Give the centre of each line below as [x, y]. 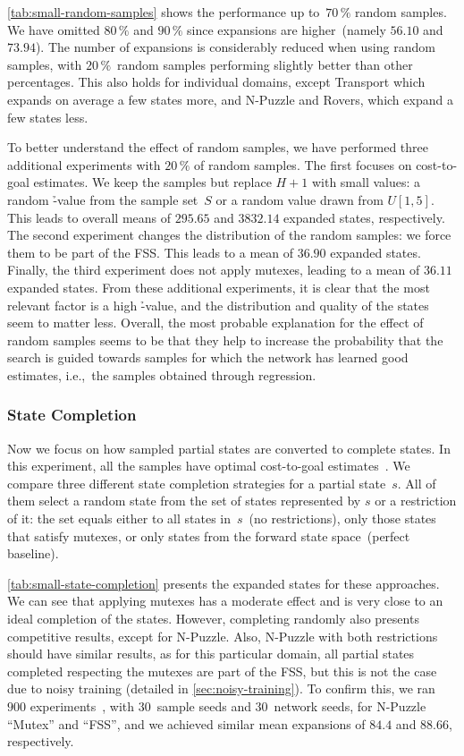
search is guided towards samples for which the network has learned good [208, 357]
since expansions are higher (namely [287, 29]
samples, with [45, 64]
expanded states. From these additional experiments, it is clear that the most [219, 287]
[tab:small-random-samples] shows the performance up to [164, 12]
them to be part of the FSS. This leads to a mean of [151, 252]
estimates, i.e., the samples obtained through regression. [162, 374]
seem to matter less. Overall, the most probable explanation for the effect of [215, 323]
